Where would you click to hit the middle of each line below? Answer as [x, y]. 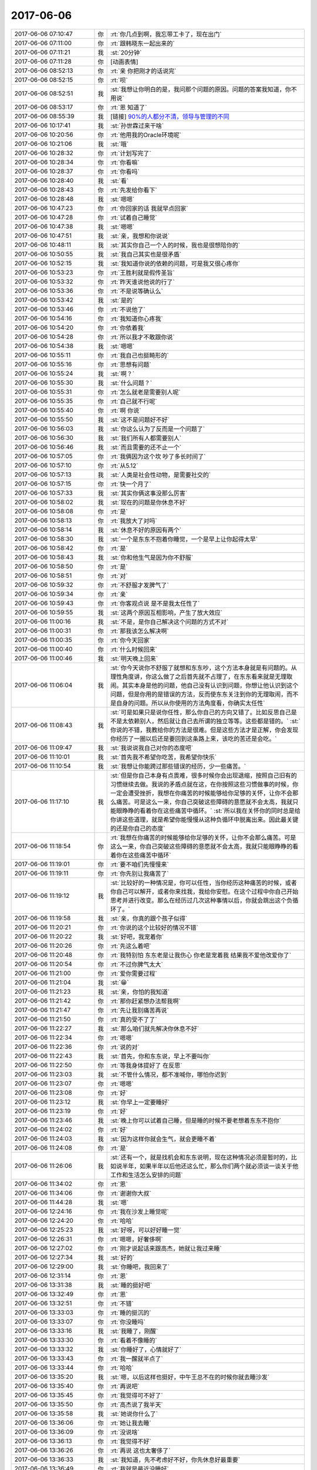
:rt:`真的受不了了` [134, 1019]
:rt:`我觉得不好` [131, 1441]
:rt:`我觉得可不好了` [136, 1395]
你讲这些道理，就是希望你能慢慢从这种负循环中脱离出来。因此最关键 [204, 819]
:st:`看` [119, 181]
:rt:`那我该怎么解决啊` [139, 631]
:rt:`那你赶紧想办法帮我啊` [145, 1001]
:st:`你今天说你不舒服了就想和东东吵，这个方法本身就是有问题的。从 [203, 667]
